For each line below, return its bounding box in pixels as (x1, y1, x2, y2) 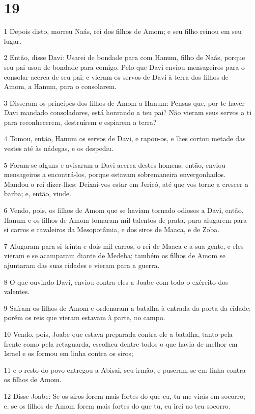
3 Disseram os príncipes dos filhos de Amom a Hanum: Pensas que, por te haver (4, 97, 245, 108)
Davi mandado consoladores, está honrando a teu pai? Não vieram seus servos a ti (4, 107, 252, 118)
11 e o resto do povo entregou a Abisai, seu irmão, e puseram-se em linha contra (4, 364, 246, 375)
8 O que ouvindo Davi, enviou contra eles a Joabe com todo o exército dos (4, 276, 228, 287)
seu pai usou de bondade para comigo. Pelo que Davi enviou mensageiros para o (4, 61, 245, 72)
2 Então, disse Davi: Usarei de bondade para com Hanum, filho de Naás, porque (4, 52, 245, 62)
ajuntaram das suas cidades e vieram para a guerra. (4, 260, 160, 270)
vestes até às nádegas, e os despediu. (4, 143, 114, 153)
